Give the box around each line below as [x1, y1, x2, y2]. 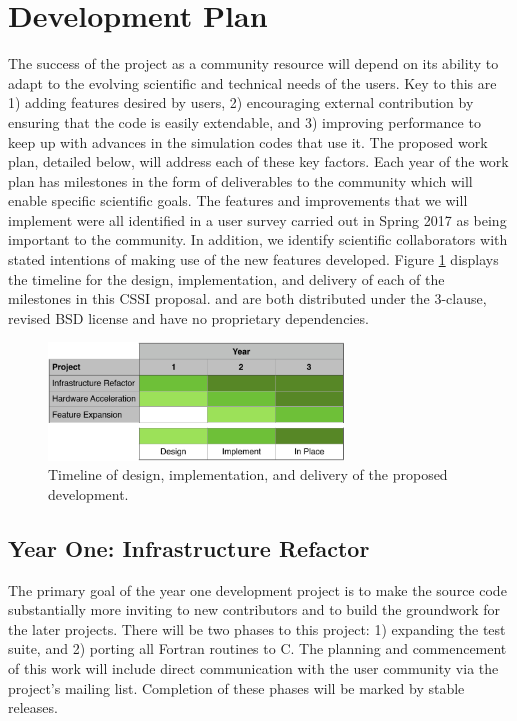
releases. [8, 697, 58, 718]
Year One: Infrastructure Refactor [8, 532, 370, 563]
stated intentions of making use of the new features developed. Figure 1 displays [8, 249, 499, 270]
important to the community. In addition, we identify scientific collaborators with [8, 229, 508, 250]
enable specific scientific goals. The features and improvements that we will [8, 190, 468, 211]
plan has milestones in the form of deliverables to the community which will [8, 170, 473, 191]
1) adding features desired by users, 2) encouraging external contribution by [8, 92, 474, 113]
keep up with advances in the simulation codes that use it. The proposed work [8, 131, 488, 152]
